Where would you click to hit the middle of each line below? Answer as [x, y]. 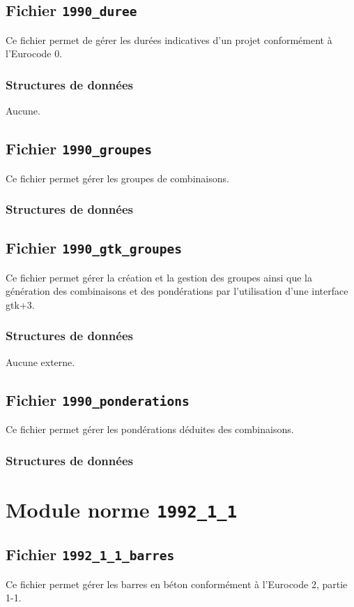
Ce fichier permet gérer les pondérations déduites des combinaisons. [150, 429]
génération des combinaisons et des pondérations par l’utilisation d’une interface [177, 291]
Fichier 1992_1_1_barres [90, 554]
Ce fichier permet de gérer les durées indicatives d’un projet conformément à [169, 39]
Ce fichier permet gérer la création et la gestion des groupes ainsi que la [159, 277]
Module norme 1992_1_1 [121, 509]
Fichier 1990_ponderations [98, 399]
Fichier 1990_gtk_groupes [94, 248]
